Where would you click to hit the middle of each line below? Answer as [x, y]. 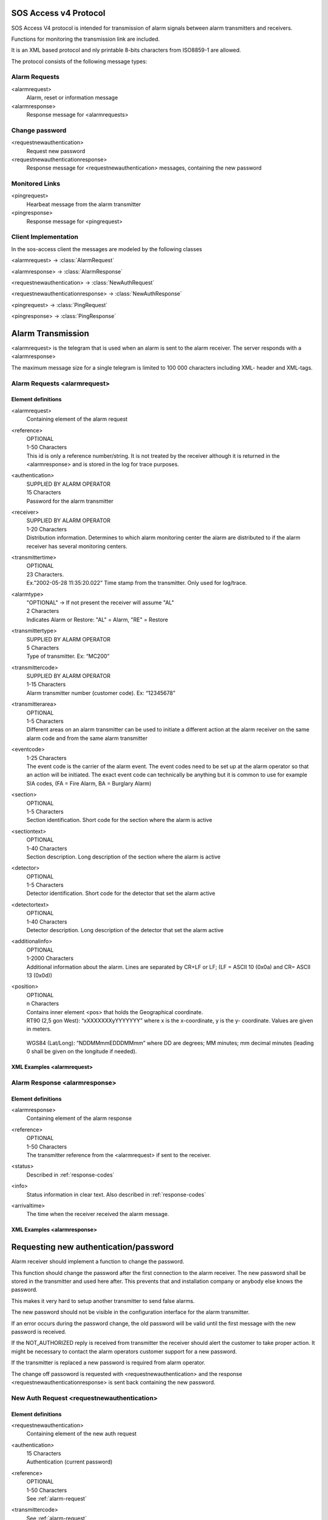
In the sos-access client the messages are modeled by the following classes [107, 249]
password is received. [39, 1332]
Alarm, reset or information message [72, 98]
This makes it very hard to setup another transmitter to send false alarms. [103, 1301]
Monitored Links [36, 184]
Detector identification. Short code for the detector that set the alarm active [121, 893]
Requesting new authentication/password [93, 1247]
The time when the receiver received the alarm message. [98, 1214]
